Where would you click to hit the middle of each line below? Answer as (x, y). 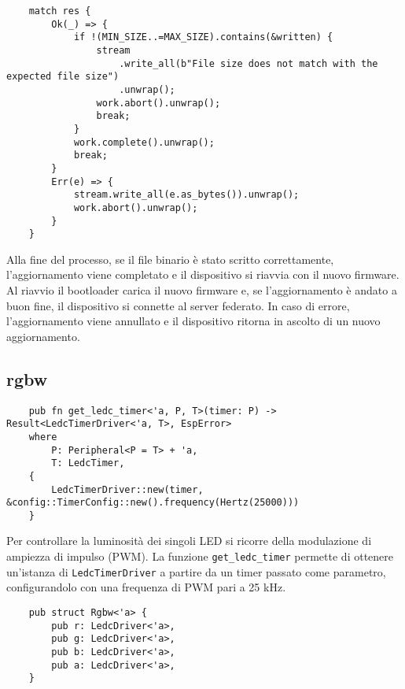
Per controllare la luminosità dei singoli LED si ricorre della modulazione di (189, 541)
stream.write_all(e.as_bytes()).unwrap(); (186, 195)
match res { (60, 11)
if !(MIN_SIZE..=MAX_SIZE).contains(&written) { (203, 37)
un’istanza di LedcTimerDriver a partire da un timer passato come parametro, (196, 571)
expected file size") (63, 77)
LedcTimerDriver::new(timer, (127, 489)
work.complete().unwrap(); (144, 142)
